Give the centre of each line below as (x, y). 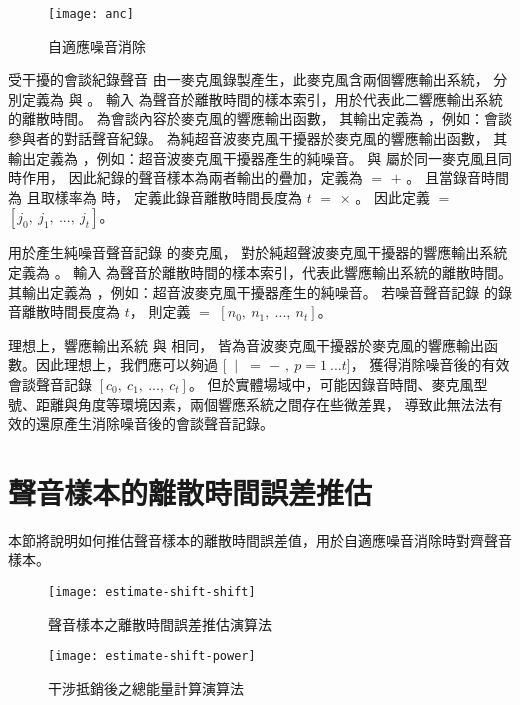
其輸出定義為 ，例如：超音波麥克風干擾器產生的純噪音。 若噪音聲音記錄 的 (253, 291)
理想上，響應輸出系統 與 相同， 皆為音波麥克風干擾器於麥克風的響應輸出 (246, 344)
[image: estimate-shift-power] (152, 656)
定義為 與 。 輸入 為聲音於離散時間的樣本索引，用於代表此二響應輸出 (248, 98)
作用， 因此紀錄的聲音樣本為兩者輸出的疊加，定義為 (192, 177)
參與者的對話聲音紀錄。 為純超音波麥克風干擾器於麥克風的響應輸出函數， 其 (258, 138)
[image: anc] (91, 14)
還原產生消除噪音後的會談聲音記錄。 (154, 423)
